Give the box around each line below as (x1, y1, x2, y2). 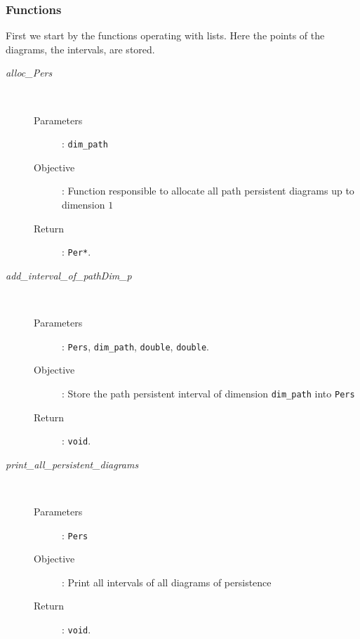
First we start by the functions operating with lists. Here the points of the (6, 28, 325, 43)
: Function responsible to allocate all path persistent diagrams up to (62, 183, 354, 198)
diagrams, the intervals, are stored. (6, 41, 155, 56)
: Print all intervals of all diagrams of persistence (62, 574, 272, 589)
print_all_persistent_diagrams (6, 456, 139, 471)
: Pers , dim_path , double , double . (62, 338, 209, 353)
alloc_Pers (6, 65, 53, 80)
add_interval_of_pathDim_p (6, 268, 132, 282)
